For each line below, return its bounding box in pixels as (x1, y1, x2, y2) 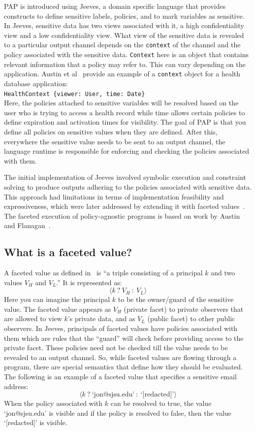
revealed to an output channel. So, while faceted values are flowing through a (4, 352, 237, 362)
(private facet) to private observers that (124, 303, 244, 314)
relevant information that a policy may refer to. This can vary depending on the (4, 59, 246, 69)
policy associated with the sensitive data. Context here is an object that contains (4, 49, 249, 60)
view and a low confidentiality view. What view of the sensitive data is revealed (4, 30, 244, 40)
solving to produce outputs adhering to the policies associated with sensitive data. (4, 181, 252, 192)
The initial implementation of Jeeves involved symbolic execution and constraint (4, 172, 247, 182)
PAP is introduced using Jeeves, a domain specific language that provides (4, 1, 226, 11)
